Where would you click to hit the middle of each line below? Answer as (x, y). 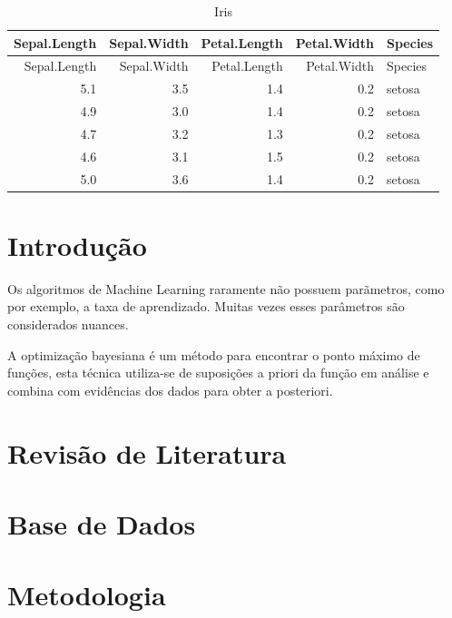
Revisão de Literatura (147, 452)
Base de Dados (102, 524)
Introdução (77, 245)
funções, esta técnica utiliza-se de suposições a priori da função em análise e (218, 373)
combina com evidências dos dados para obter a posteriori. (170, 390)
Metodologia (87, 595)
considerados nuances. (68, 324)
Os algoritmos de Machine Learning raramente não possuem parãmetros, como (226, 288)
